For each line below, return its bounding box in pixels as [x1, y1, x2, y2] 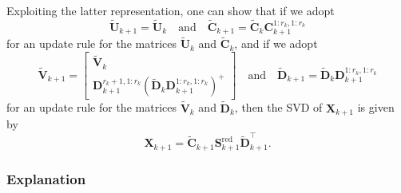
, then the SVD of [234, 99, 323, 116]
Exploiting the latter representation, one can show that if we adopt [6, 2, 335, 18]
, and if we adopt [234, 35, 318, 52]
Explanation [6, 168, 86, 188]
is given [357, 99, 395, 116]
